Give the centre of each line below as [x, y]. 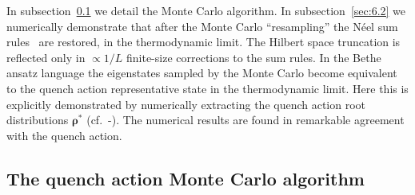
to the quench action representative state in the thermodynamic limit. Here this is [207, 88]
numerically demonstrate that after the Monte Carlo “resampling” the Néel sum [202, 26]
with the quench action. [64, 135]
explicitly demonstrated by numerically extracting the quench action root [186, 104]
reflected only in [46, 57]
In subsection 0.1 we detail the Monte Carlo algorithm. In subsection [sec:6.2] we [206, 10]
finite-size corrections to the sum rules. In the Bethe [253, 57]
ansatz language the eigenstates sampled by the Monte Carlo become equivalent [202, 73]
